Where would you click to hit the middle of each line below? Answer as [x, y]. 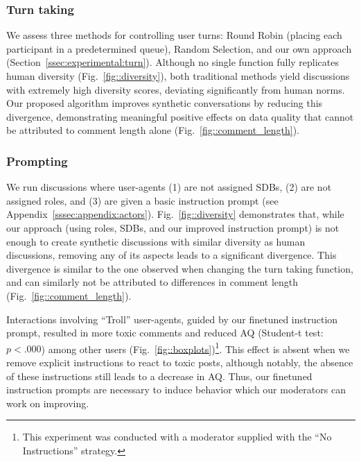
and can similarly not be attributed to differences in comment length [152, 282]
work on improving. [48, 403]
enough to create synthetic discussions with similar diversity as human [156, 241]
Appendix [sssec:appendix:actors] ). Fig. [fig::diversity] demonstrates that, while [175, 214]
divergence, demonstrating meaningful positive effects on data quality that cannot [180, 116]
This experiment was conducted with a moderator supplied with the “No [177, 437]
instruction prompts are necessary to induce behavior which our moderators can [176, 390]
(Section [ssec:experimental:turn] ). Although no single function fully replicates [173, 62]
